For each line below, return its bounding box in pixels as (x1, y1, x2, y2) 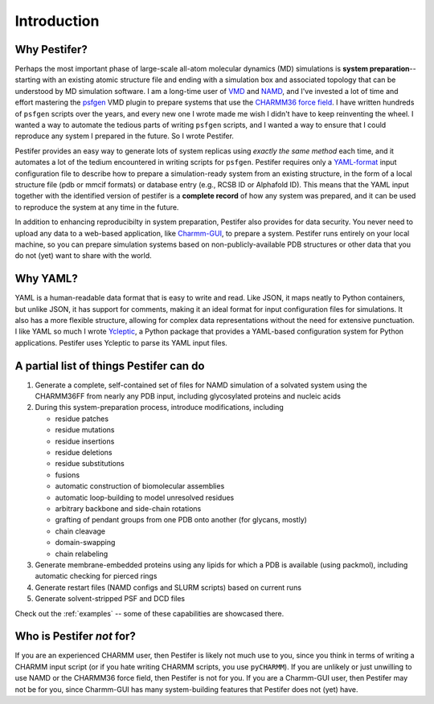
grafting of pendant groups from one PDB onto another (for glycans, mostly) (55, 515, 307, 525)
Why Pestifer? (14, 43, 88, 56)
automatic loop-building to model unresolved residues (55, 493, 235, 502)
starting (14, 75, 41, 84)
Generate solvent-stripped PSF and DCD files (35, 594, 185, 604)
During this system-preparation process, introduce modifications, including (35, 403, 285, 412)
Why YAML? (14, 272, 78, 285)
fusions (55, 470, 80, 480)
